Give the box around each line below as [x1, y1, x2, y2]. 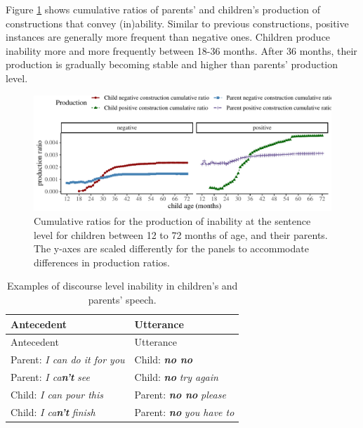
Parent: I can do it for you [11, 352, 125, 367]
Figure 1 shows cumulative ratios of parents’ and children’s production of [6, 2, 321, 16]
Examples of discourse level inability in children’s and [6, 278, 238, 293]
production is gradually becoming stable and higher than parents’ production [6, 57, 338, 72]
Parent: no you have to [134, 404, 235, 419]
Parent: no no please [134, 387, 226, 401]
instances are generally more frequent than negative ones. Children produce [6, 30, 331, 44]
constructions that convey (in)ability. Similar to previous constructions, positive [6, 15, 349, 30]
